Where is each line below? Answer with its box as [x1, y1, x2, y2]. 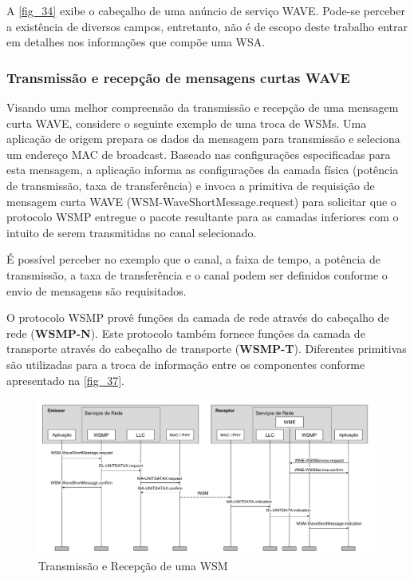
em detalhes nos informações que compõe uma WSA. [6, 34, 266, 50]
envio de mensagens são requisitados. [6, 282, 187, 299]
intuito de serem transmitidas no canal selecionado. [6, 224, 257, 240]
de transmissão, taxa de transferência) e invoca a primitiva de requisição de [6, 176, 375, 193]
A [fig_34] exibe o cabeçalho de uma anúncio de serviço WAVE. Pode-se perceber [6, 2, 405, 18]
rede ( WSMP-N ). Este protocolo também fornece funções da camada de [6, 324, 365, 341]
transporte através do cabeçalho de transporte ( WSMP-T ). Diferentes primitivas [6, 340, 407, 357]
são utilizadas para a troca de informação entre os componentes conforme [6, 355, 365, 372]
